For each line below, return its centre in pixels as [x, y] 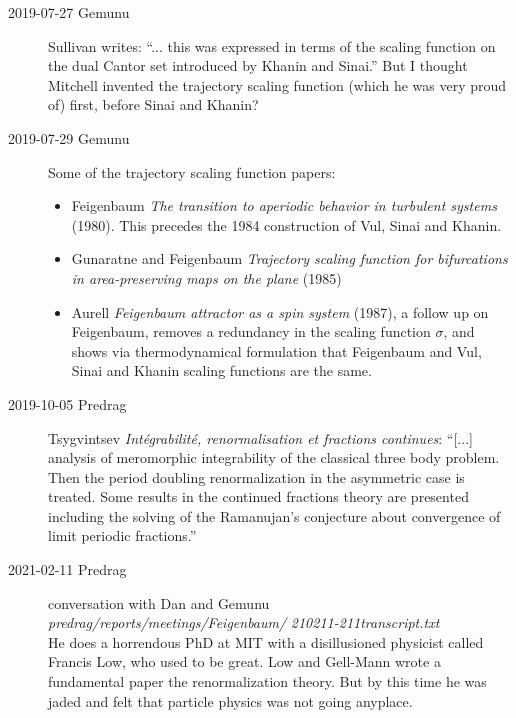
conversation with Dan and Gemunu [159, 602]
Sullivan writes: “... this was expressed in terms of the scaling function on [272, 45]
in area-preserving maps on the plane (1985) [206, 277]
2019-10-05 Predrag [67, 403]
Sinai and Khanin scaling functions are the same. [221, 370]
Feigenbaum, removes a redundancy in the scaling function [251, 331]
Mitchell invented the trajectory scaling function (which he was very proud [277, 84]
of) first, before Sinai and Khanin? [153, 104]
